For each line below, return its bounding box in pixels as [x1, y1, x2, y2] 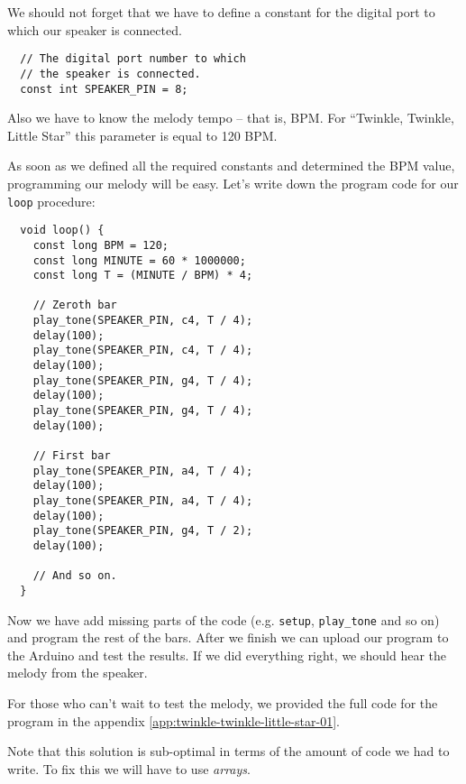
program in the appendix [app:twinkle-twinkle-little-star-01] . [7, 711, 340, 730]
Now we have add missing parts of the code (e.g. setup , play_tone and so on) [7, 610, 440, 629]
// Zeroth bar [32, 299, 117, 312]
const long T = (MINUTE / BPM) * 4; [32, 269, 253, 282]
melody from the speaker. [7, 663, 148, 682]
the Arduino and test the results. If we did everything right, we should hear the [7, 645, 447, 664]
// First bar [32, 449, 111, 463]
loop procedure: [7, 191, 96, 210]
